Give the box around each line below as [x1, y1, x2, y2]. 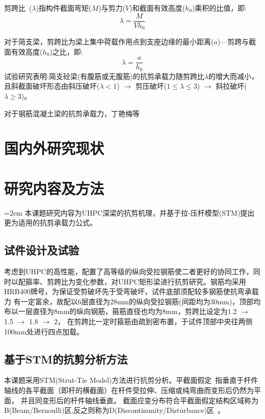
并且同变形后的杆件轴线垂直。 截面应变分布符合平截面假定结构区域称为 [20, 395, 259, 405]
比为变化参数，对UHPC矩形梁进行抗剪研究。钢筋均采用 [61, 276, 246, 286]
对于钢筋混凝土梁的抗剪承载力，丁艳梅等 [4, 108, 140, 118]
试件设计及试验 [4, 242, 79, 258]
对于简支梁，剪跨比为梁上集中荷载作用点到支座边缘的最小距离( [4, 36, 214, 47]
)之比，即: [49, 46, 83, 57]
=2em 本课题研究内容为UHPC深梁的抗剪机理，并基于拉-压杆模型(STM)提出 [4, 207, 255, 218]
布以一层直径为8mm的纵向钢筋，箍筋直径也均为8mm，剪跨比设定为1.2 [4, 306, 237, 317]
